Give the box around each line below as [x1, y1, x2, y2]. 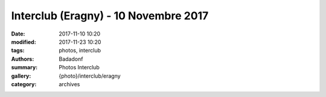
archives [59, 80, 80, 87]
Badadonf [59, 55, 83, 63]
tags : [11, 47, 25, 54]
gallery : [11, 72, 31, 80]
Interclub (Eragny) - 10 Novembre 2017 [11, 9, 209, 22]
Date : [11, 30, 25, 37]
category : [11, 80, 37, 87]
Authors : [11, 55, 34, 63]
